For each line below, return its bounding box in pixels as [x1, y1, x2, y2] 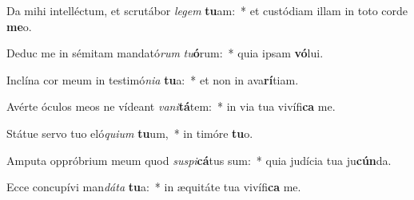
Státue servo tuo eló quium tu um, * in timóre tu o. [6, 124, 253, 141]
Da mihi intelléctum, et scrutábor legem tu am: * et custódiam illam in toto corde [6, 2, 408, 18]
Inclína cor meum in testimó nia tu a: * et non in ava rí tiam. [6, 71, 299, 88]
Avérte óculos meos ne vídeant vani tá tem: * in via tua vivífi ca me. [6, 98, 336, 115]
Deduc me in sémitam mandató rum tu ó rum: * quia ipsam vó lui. [6, 45, 324, 61]
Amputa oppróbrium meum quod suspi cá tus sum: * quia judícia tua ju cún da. [6, 151, 392, 168]
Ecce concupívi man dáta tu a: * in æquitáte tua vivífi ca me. [6, 178, 301, 195]
